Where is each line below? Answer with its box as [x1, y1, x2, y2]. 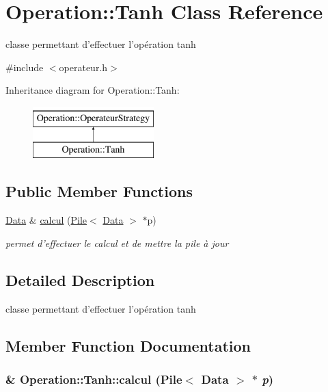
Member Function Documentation [5, 335, 251, 356]
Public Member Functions [5, 181, 193, 202]
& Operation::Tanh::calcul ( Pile [5, 370, 182, 387]
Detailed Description [5, 269, 155, 290]
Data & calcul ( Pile [5, 213, 87, 227]
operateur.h [59, 60, 108, 74]
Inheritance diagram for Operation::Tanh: [5, 83, 180, 97]
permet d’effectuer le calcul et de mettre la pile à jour [5, 235, 229, 250]
